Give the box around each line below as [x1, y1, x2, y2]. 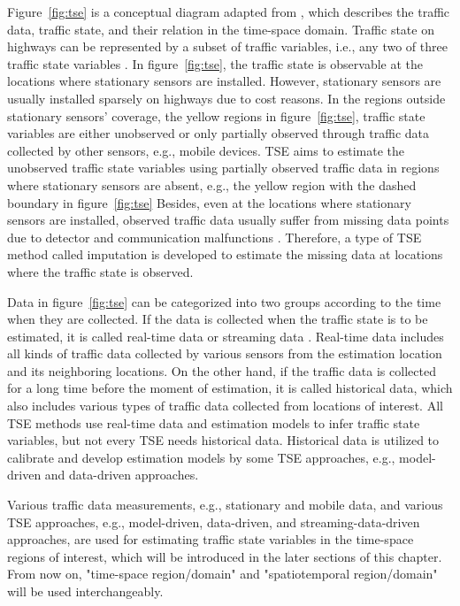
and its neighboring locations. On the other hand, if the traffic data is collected [7, 361, 436, 380]
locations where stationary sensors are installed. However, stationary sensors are [7, 72, 441, 90]
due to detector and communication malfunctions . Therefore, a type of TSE [7, 227, 422, 246]
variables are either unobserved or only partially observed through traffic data [7, 124, 430, 142]
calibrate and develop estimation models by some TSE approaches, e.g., [7, 448, 395, 466]
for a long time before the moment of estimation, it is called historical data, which [7, 379, 453, 397]
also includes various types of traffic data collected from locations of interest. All [7, 396, 443, 415]
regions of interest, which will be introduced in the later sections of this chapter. [7, 547, 442, 565]
